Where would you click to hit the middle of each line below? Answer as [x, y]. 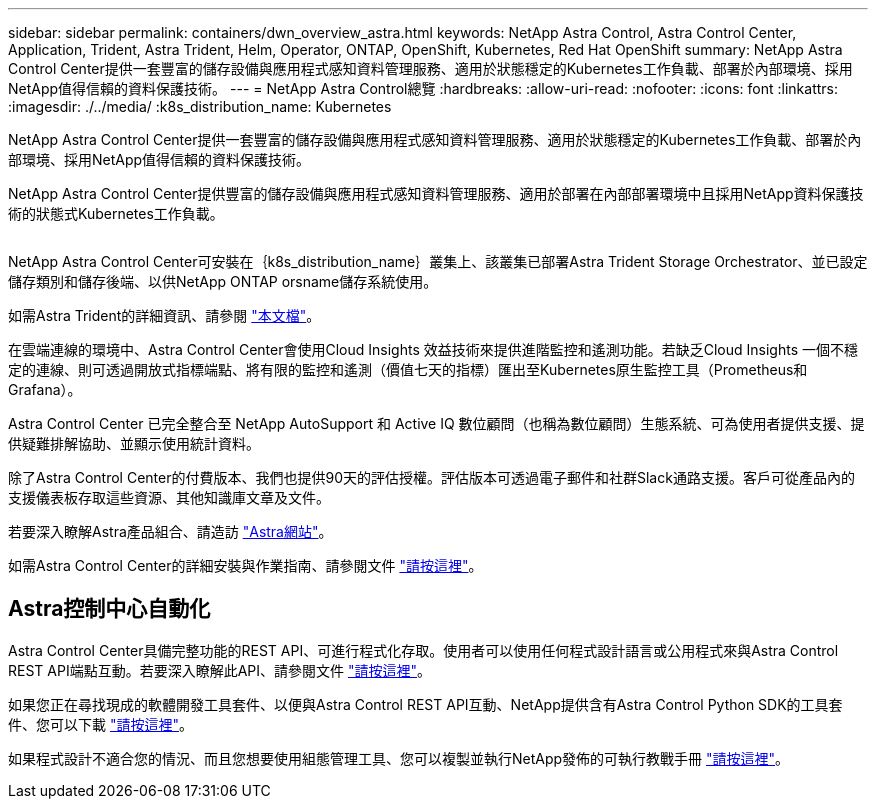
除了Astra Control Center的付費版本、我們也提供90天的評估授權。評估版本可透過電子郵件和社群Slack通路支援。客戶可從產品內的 [431, 477]
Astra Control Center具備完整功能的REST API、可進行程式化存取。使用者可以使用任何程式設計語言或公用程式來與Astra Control [423, 650]
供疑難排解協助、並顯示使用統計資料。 [134, 443]
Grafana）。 [45, 389]
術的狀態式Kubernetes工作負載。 [116, 213]
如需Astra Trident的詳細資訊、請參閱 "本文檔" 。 [164, 315]
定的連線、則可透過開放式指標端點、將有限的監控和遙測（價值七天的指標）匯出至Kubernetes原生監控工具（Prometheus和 [408, 369]
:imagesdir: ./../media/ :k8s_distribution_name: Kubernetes [200, 106]
